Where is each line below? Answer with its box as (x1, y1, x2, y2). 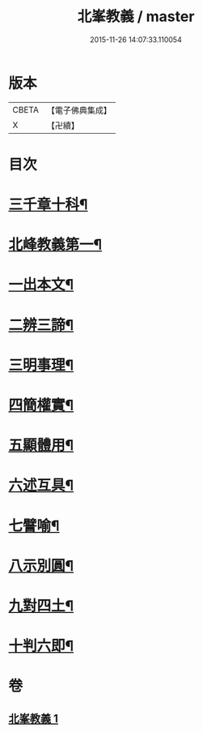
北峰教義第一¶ (8, 236, 103, 254)
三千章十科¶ (8, 195, 88, 214)
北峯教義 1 (8, 711, 59, 726)
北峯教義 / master (77, 7, 195, 26)
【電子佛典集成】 (46, 105, 112, 116)
